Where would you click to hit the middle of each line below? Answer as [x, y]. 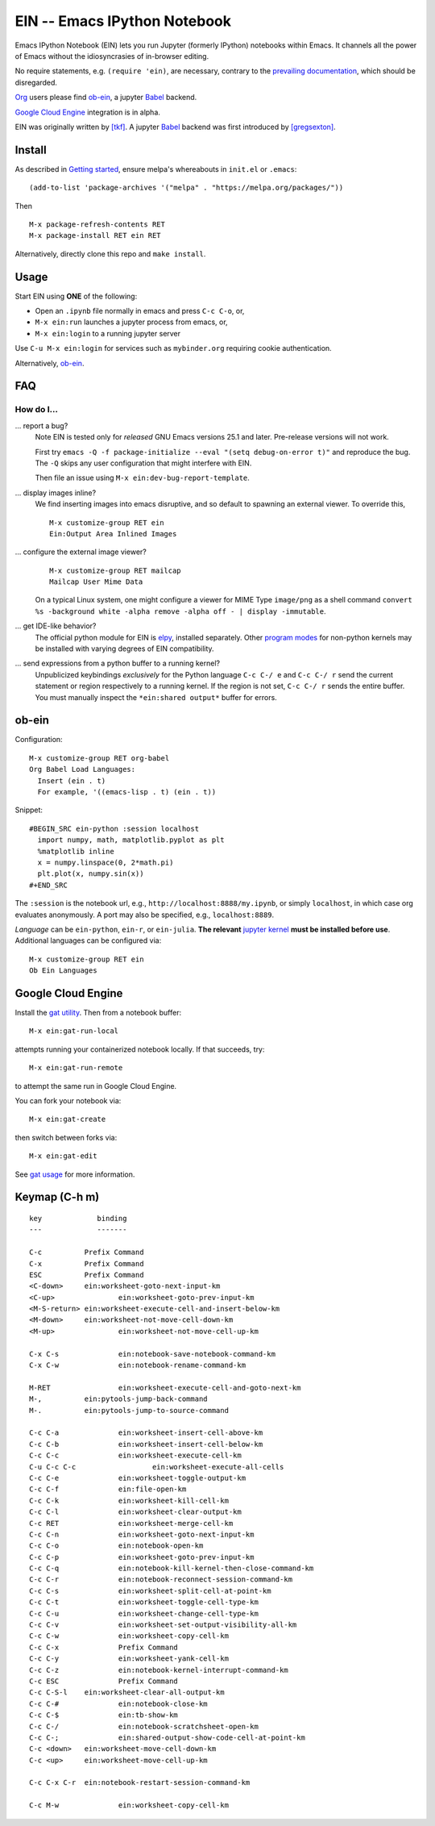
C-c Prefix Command [87, 1253]
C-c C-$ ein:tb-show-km [104, 1715]
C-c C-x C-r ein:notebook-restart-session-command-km [140, 1783]
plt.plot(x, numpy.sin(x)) [91, 874]
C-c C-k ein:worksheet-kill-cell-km [129, 1501]
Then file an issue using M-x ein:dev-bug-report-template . [142, 478]
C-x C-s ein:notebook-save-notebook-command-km [152, 1354]
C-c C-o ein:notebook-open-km [116, 1546]
